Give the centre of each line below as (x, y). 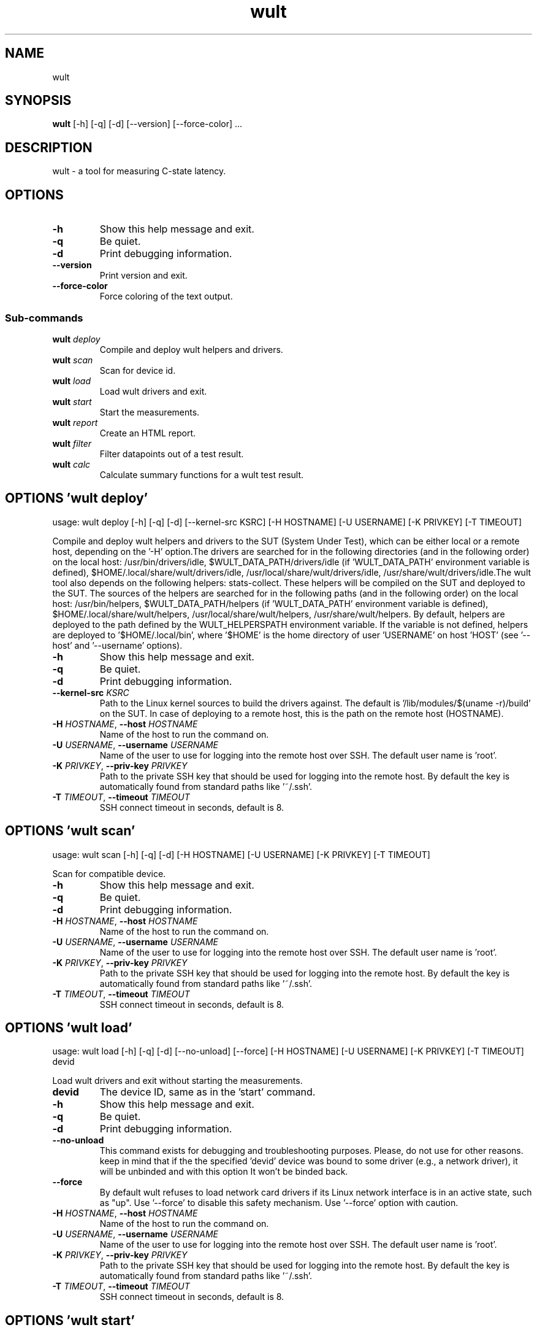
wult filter (72, 443)
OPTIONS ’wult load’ (69, 1027)
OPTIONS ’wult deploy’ (77, 498)
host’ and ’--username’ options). (117, 645)
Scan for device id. (138, 370)
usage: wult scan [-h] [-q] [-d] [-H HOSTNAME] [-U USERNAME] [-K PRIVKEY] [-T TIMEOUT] (241, 854)
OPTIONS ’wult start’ (70, 1320)
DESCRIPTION (49, 147)
